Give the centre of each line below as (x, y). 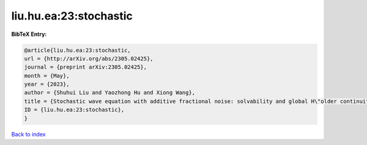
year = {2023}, (47, 84)
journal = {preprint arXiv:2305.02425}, (85, 67)
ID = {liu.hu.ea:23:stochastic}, (74, 110)
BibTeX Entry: (29, 34)
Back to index (28, 134)
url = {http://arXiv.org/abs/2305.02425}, (89, 58)
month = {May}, (47, 76)
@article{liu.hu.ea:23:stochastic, (77, 50)
